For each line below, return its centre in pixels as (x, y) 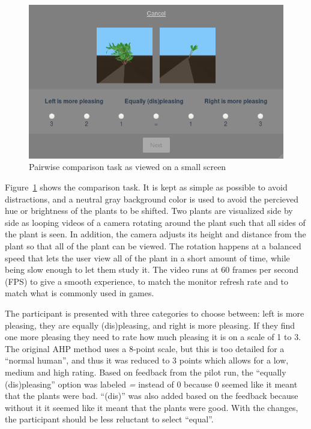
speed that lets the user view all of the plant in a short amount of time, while (147, 257)
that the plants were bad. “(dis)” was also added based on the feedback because (152, 396)
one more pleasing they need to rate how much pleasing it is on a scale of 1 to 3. (153, 337)
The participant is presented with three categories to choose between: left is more (155, 313)
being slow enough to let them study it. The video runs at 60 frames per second (152, 269)
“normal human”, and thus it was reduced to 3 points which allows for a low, (147, 360)
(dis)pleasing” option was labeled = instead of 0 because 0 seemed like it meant (151, 384)
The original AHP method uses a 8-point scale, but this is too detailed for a (145, 348)
